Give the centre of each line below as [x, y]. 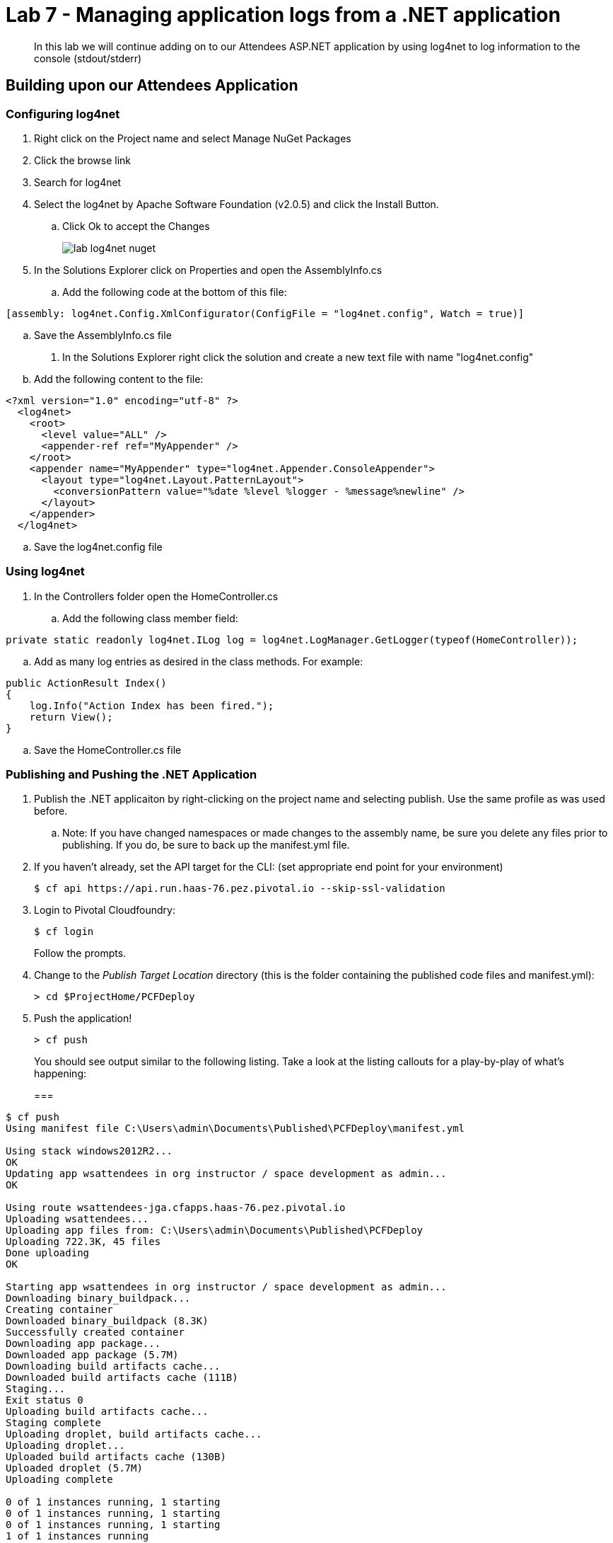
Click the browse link [83, 160]
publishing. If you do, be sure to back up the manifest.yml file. [206, 845]
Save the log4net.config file [98, 546]
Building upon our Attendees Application [152, 86]
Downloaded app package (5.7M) [92, 1355]
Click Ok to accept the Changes [136, 226]
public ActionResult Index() [86, 683]
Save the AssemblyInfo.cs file [103, 335]
